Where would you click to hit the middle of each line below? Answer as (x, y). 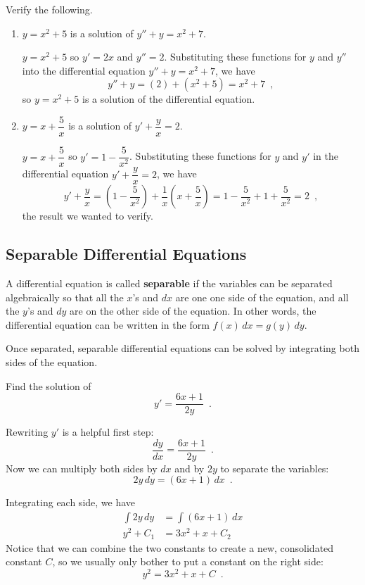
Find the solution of (49, 385)
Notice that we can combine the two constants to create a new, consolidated (170, 547)
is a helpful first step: (108, 432)
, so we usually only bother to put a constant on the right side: (188, 561)
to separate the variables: (275, 468)
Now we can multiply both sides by (82, 468)
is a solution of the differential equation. (169, 99)
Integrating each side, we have (71, 502)
